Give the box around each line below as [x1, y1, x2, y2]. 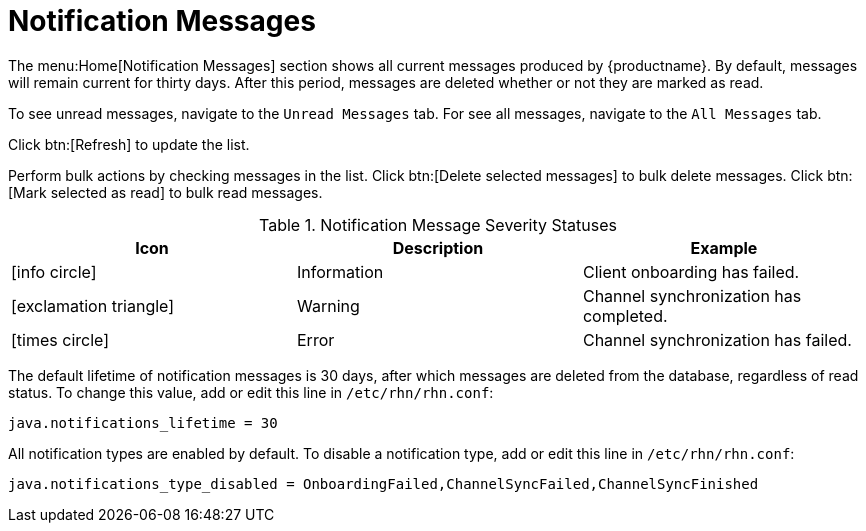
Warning [296, 295, 360, 316]
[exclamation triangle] [11, 295, 175, 316]
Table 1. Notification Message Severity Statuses [259, 214, 617, 235]
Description [392, 237, 484, 258]
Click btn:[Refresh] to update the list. [8, 135, 250, 153]
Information [296, 261, 384, 282]
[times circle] [11, 329, 110, 350]
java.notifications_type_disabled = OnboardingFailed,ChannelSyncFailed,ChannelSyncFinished [8, 475, 759, 492]
